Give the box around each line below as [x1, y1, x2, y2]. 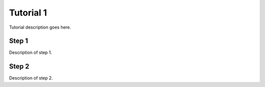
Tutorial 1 [9, 7, 47, 18]
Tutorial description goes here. [9, 24, 71, 30]
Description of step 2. [9, 75, 53, 81]
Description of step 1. [9, 50, 53, 55]
